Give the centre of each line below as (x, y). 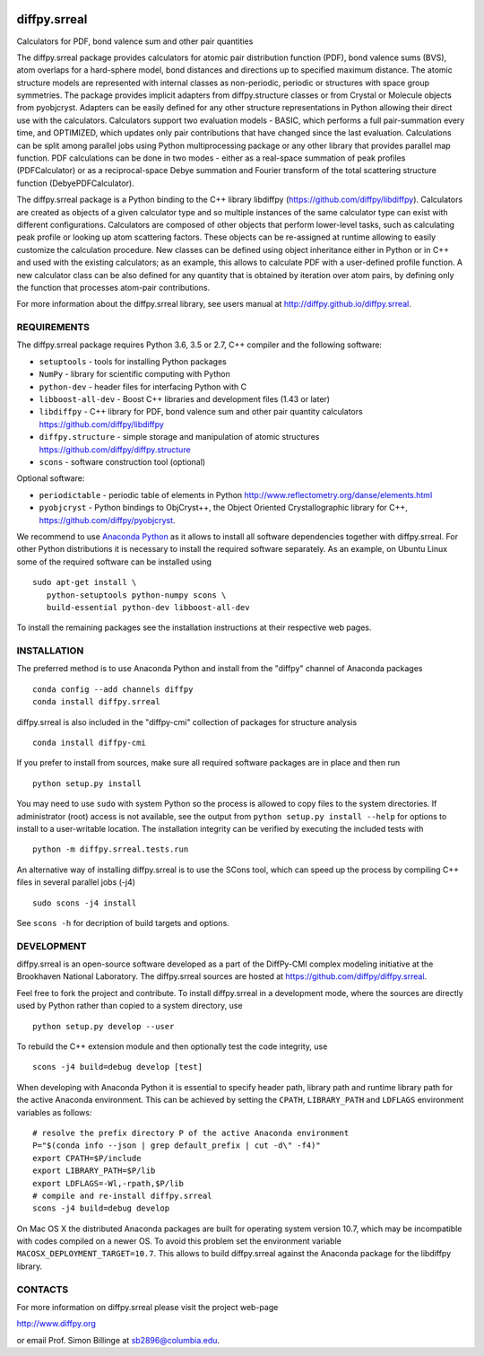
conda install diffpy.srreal (96, 702)
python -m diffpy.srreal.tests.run (111, 849)
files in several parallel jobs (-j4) (76, 882)
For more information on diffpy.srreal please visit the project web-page (147, 1307)
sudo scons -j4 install (85, 903)
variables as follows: (54, 1112)
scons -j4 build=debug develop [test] (118, 1067)
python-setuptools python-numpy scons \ (136, 595)
